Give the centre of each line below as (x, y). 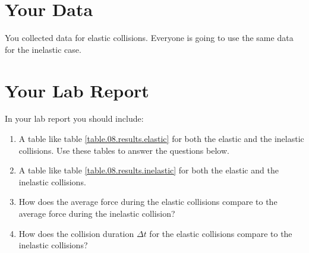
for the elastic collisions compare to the (221, 233)
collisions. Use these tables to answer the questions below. (124, 150)
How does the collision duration (76, 233)
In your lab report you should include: (74, 118)
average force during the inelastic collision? (97, 213)
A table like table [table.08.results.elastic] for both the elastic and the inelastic (161, 139)
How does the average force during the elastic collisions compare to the (148, 202)
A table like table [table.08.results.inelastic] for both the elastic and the (149, 170)
